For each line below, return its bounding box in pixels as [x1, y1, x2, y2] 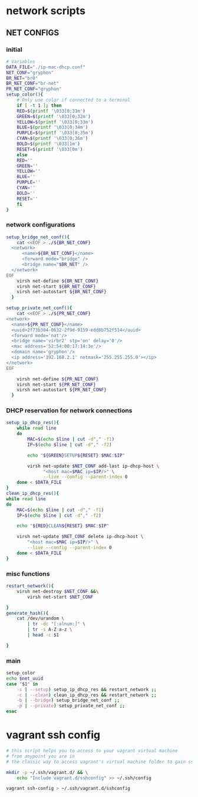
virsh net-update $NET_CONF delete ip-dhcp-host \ [16, 534, 144, 540]
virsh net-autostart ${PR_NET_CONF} [16, 387, 107, 393]
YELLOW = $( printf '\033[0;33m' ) [16, 119, 94, 125]
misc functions [6, 569, 50, 578]
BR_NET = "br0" [6, 75, 38, 81]
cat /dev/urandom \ [16, 615, 65, 622]
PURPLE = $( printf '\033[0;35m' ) [16, 130, 94, 136]
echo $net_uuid [6, 675, 44, 681]
